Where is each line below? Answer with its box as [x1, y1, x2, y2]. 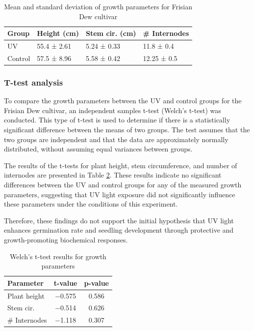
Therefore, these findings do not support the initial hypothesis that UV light [4, 215, 234, 225]
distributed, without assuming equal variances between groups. [4, 144, 193, 154]
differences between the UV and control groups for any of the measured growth [4, 179, 242, 189]
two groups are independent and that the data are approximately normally [4, 134, 229, 144]
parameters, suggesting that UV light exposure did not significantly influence [4, 189, 235, 199]
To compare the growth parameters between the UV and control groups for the [4, 95, 242, 106]
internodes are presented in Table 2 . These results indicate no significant [4, 170, 222, 180]
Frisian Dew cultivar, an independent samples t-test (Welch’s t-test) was [4, 105, 221, 115]
